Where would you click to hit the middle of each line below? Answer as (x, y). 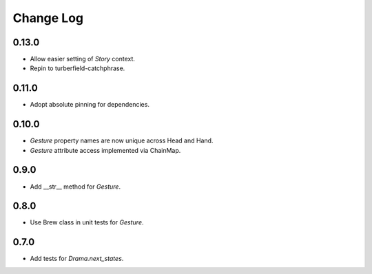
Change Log (48, 18)
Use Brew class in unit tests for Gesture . (87, 222)
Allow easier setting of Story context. (83, 59)
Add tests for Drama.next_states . (77, 259)
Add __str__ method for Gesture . (75, 187)
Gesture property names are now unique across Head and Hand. (122, 140)
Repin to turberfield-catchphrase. (77, 68)
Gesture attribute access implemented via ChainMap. (105, 150)
